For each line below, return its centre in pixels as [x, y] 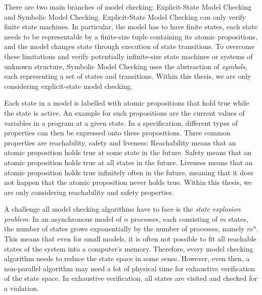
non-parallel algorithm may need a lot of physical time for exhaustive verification [130, 268]
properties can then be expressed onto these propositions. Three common [117, 133]
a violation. [21, 288]
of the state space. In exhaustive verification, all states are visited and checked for [131, 278]
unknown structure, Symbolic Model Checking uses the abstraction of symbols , [126, 66]
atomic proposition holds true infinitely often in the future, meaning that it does [129, 172]
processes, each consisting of [174, 218]
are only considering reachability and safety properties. [89, 192]
